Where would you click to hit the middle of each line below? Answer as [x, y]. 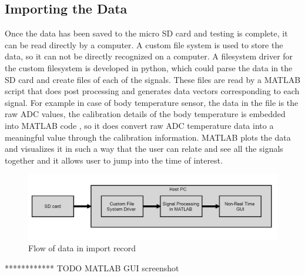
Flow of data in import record [82, 248]
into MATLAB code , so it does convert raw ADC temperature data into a [139, 125]
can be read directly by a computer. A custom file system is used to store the [144, 44]
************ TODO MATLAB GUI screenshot [92, 267]
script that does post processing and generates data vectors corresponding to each [152, 91]
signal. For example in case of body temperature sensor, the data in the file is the [152, 102]
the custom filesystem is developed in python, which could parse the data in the [149, 67]
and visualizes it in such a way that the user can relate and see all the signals [144, 149]
